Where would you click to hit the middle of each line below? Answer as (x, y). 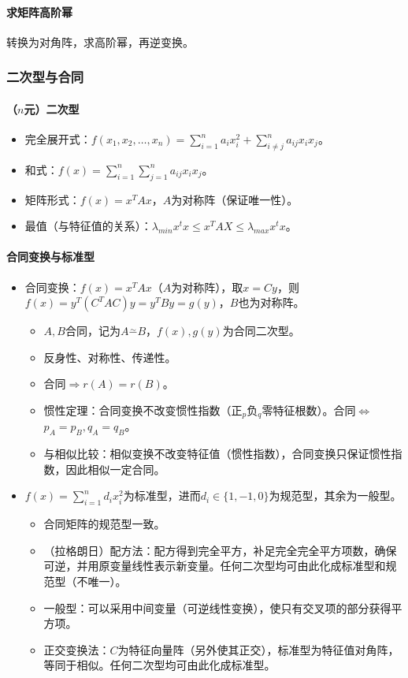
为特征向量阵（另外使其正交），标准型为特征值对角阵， (258, 649)
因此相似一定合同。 (115, 469)
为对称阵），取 (207, 287)
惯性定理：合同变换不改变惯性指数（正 (143, 410)
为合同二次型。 (261, 331)
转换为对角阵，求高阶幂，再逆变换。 (100, 41)
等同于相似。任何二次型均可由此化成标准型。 (159, 665)
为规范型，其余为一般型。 (335, 495)
